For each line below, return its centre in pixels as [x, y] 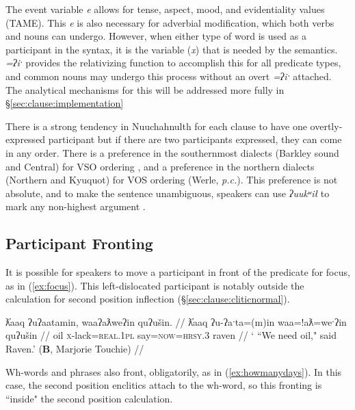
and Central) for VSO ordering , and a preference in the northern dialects [160, 166]
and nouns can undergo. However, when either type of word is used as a [156, 36]
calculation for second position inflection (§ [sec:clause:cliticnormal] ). [148, 299]
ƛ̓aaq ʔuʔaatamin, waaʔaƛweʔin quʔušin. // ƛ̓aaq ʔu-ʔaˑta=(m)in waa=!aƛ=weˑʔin [176, 321]
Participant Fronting [79, 243]
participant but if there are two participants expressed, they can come [195, 139]
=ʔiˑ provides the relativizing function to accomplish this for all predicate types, [173, 63]
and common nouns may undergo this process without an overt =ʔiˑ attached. [169, 76]
